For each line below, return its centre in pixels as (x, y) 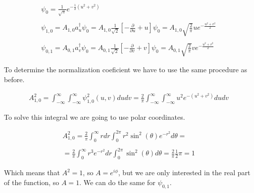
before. (14, 79)
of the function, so (32, 182)
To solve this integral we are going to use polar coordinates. (95, 117)
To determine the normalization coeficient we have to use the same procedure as (126, 70)
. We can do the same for (117, 182)
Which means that (32, 172)
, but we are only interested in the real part (184, 172)
